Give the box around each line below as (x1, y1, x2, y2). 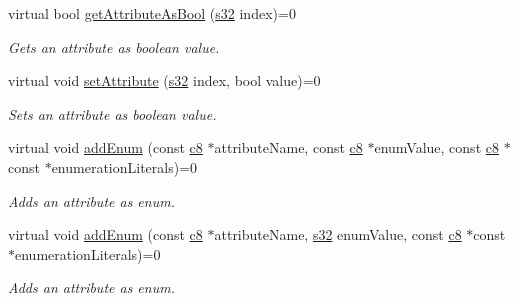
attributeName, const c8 (214, 137, 363, 158)
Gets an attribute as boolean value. (8, 36, 220, 57)
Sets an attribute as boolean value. (8, 103, 217, 124)
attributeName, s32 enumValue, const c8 (214, 224, 462, 245)
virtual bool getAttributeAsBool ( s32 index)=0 (8, 3, 296, 23)
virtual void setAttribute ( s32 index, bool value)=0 (8, 70, 321, 91)
